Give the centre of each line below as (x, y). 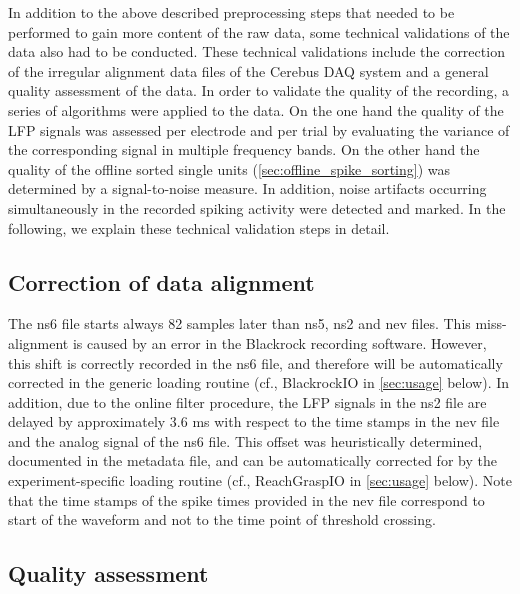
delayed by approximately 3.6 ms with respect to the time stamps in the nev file (254, 421)
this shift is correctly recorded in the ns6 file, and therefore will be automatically (255, 362)
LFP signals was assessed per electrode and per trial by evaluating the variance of (259, 129)
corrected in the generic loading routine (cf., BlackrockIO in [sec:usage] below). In (259, 382)
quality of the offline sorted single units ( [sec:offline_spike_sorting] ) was (229, 168)
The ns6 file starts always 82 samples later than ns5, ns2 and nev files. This (239, 323)
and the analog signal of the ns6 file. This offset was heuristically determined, (245, 440)
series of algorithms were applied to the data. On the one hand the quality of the (256, 109)
